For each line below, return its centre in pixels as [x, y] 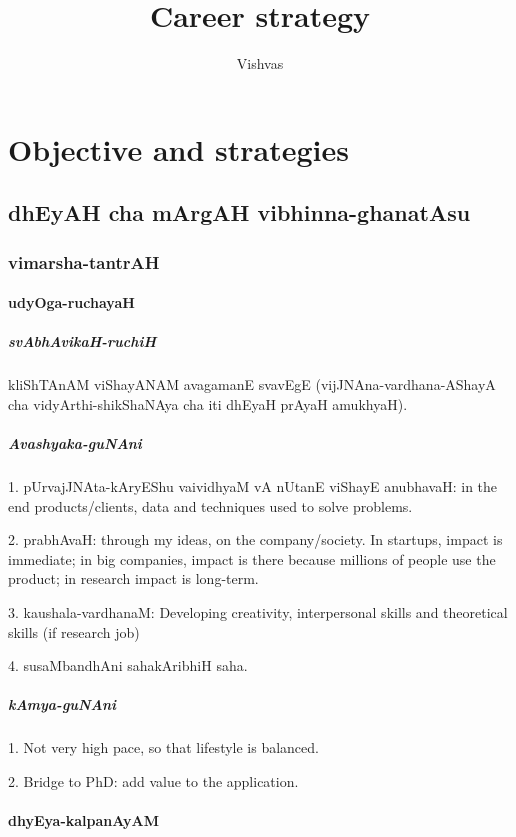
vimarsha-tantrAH [84, 261]
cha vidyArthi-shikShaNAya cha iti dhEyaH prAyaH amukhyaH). [208, 403]
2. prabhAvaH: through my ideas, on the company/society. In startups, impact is [255, 539]
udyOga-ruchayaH [71, 302]
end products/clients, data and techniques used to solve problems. [210, 505]
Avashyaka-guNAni [75, 443]
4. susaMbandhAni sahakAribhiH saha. [128, 665]
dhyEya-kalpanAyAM [84, 820]
